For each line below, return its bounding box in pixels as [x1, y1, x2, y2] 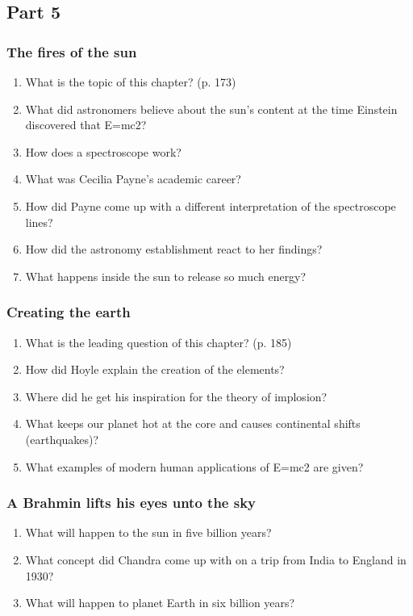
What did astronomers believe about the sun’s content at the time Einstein [25, 100, 398, 117]
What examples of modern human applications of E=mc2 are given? [25, 458, 364, 475]
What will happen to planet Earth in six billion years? [25, 594, 295, 611]
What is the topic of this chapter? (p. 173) [25, 73, 236, 90]
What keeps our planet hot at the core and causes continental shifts [25, 415, 361, 432]
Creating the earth [6, 302, 131, 322]
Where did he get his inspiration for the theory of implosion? [25, 388, 327, 404]
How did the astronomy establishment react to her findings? [25, 241, 323, 258]
